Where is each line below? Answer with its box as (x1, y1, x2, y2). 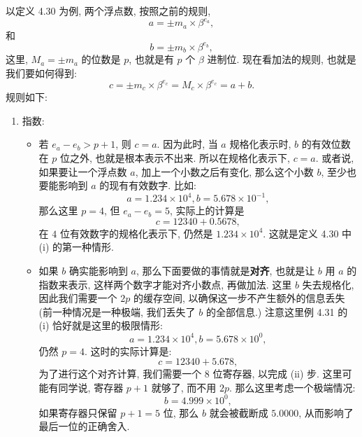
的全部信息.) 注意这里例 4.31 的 (205, 304, 348, 319)
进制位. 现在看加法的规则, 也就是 (207, 52, 356, 67)
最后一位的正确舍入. (38, 419, 130, 433)
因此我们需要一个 (38, 291, 117, 305)
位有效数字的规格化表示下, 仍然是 (59, 226, 213, 240)
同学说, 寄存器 (58, 380, 124, 394)
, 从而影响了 (298, 405, 354, 419)
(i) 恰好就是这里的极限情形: (38, 318, 163, 333)
